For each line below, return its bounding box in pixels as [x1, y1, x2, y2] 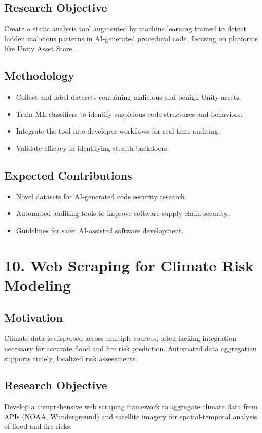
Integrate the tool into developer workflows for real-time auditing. [16, 125, 220, 136]
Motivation [4, 309, 63, 325]
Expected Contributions [4, 167, 132, 183]
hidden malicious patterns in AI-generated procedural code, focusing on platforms [4, 33, 258, 44]
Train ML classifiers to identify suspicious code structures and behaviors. [16, 108, 243, 119]
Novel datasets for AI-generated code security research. [16, 191, 187, 201]
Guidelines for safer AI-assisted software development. [16, 225, 184, 235]
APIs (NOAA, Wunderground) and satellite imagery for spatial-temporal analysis [4, 411, 257, 421]
